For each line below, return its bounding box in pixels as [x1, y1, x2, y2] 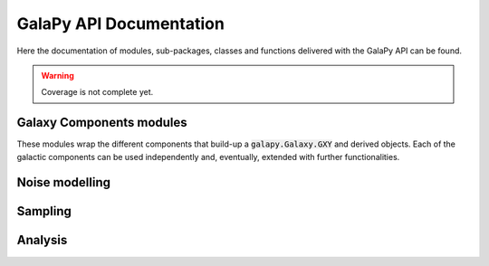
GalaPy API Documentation [16, 14, 225, 33]
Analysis [16, 233, 68, 248]
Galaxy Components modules [16, 115, 187, 130]
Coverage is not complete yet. [41, 87, 154, 98]
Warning [41, 70, 74, 81]
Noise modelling [16, 175, 111, 190]
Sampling [16, 204, 72, 219]
